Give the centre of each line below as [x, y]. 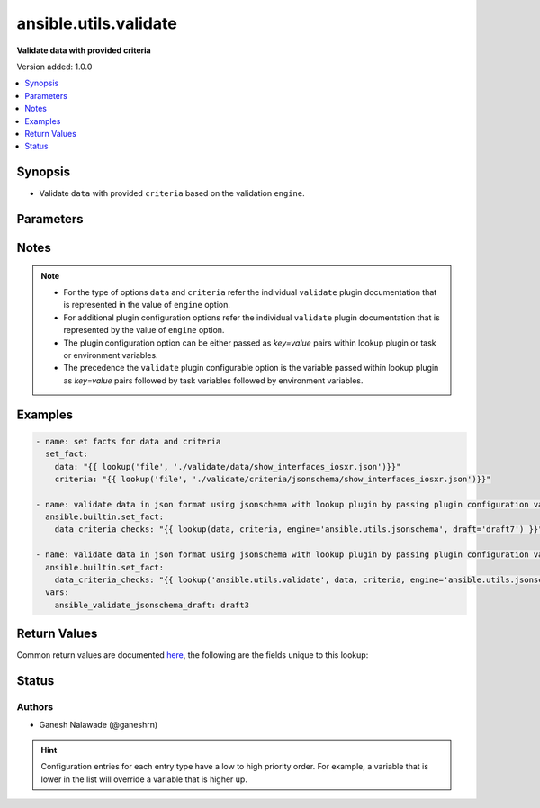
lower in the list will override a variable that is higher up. [144, 779]
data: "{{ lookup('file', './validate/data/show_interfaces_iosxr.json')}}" [228, 467]
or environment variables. [111, 355]
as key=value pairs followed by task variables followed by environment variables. [213, 380]
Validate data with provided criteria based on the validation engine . [172, 193]
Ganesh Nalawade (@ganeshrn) [99, 725]
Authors [35, 707]
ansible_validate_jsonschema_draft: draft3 [152, 605]
